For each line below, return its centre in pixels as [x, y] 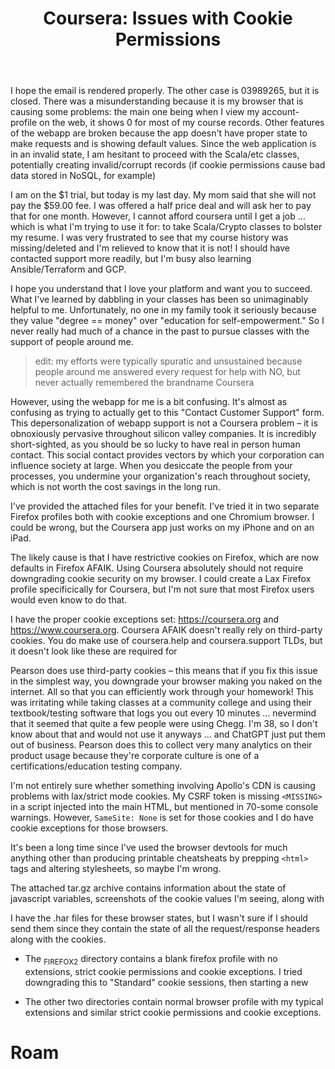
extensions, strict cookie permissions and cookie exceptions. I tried [163, 971]
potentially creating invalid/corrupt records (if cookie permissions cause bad [168, 165]
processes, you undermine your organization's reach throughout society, [160, 476]
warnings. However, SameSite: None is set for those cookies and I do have [162, 818]
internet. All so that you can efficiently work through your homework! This [162, 692]
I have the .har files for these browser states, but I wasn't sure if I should [159, 918]
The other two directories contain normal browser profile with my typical [174, 1001]
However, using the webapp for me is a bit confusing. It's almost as [149, 402]
